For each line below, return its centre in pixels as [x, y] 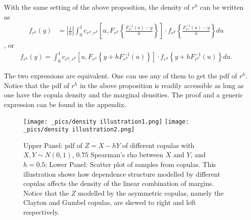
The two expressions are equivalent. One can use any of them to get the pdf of [121, 76]
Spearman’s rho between [127, 155]
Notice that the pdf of [37, 85]
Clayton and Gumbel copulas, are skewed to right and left [110, 202]
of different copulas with [159, 145]
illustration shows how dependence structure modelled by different [122, 174]
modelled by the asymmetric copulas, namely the [151, 192]
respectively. [42, 211]
